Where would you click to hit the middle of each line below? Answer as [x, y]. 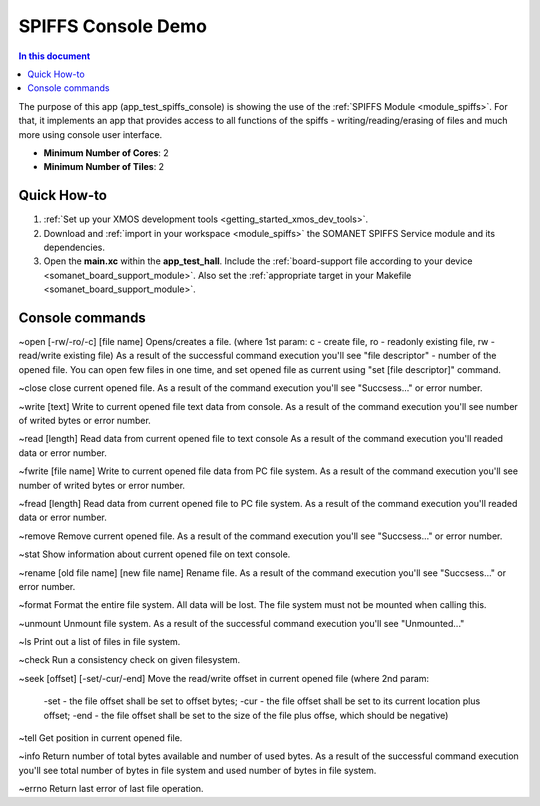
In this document [54, 56]
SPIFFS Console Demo [112, 26]
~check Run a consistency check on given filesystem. [129, 660]
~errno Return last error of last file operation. [111, 789]
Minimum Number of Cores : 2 [106, 152]
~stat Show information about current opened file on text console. [154, 554]
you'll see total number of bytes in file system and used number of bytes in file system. [197, 770]
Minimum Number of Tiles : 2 [104, 167]
